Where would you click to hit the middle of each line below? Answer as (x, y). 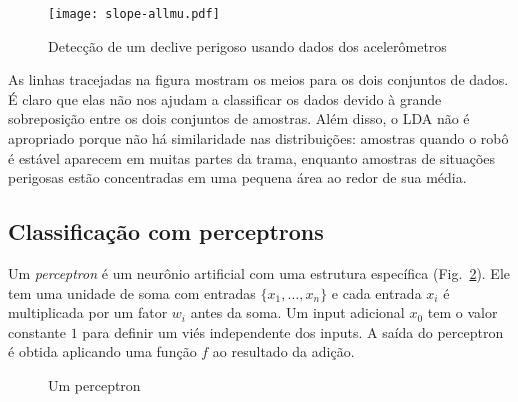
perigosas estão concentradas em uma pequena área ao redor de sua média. (237, 177)
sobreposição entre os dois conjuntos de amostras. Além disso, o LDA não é (239, 118)
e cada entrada (376, 292)
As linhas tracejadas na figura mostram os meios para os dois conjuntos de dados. (258, 79)
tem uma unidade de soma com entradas (132, 292)
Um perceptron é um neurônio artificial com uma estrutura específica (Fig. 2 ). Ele (259, 273)
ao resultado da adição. (283, 351)
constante (37, 331)
